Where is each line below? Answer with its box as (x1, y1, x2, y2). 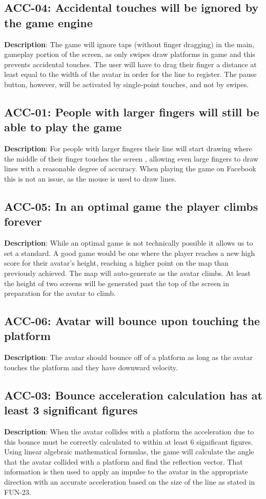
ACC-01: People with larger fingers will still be (4, 104, 259, 119)
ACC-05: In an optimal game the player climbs (4, 198, 258, 214)
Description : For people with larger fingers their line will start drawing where (4, 143, 252, 154)
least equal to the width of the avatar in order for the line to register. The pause (4, 69, 257, 79)
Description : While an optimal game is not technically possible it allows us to (4, 237, 253, 248)
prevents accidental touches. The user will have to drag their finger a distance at (4, 58, 257, 69)
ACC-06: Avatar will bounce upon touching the (4, 313, 260, 329)
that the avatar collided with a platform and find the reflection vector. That (4, 456, 243, 467)
